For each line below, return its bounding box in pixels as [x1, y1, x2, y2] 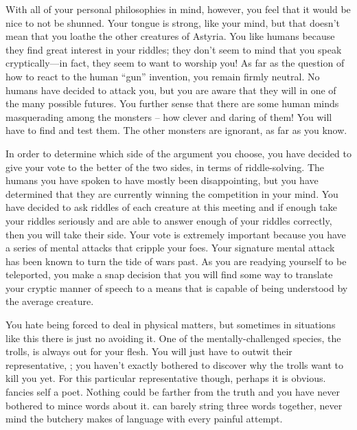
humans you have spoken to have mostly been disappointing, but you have [5, 173, 319, 188]
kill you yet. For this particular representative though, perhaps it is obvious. [5, 371, 326, 385]
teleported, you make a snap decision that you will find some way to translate [5, 267, 333, 282]
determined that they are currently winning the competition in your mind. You [5, 186, 338, 201]
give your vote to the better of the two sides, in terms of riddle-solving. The [5, 159, 324, 174]
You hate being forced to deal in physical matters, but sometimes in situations [5, 317, 336, 332]
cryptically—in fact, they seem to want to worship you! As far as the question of [5, 56, 345, 70]
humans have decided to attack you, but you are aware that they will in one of [5, 82, 336, 97]
